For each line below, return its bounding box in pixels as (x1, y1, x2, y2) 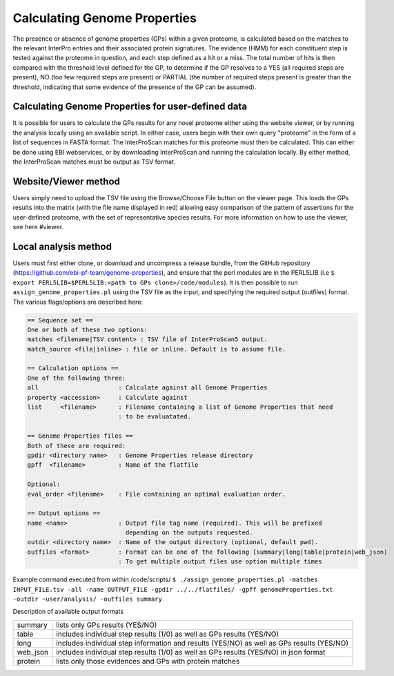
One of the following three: (27, 374, 126, 382)
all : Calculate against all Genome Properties (27, 384, 268, 392)
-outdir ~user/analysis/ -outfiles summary (12, 595, 162, 603)
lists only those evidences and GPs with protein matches (56, 656, 240, 666)
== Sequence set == (27, 316, 93, 324)
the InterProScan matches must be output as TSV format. (12, 157, 176, 166)
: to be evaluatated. (118, 413, 191, 421)
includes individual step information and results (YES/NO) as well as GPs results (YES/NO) (56, 638, 348, 648)
